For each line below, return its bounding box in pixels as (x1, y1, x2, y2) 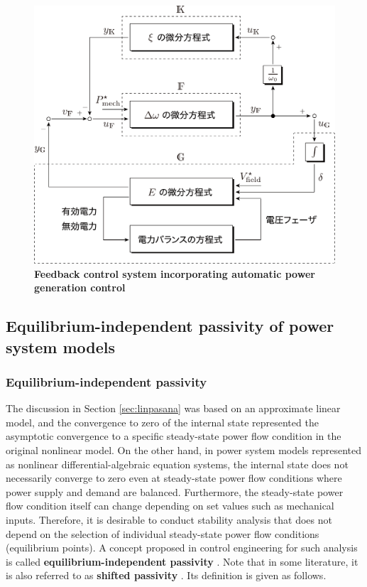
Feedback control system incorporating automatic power (34, 266, 315, 281)
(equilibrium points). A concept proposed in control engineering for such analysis (6, 540, 358, 555)
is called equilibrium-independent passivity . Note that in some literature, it (6, 554, 358, 569)
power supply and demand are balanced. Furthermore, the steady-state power (6, 484, 344, 499)
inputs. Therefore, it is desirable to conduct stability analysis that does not (6, 512, 332, 527)
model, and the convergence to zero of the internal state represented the (6, 414, 319, 429)
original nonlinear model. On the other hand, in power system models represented (6, 443, 362, 458)
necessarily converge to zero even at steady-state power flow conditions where (6, 470, 342, 485)
